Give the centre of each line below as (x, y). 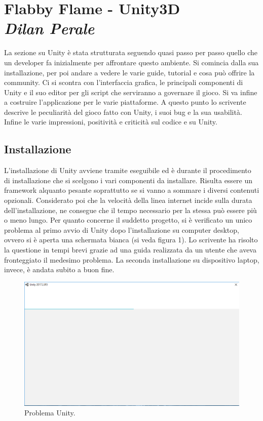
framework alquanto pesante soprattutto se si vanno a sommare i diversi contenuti (132, 190)
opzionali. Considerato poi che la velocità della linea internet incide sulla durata (128, 200)
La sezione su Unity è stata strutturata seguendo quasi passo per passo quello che (131, 52)
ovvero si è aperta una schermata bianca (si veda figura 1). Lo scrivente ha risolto (131, 240)
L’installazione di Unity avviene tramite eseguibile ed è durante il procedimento (128, 170)
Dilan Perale (49, 28)
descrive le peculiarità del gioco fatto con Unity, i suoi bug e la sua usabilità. (123, 112)
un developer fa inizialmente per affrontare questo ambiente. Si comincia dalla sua (131, 62)
